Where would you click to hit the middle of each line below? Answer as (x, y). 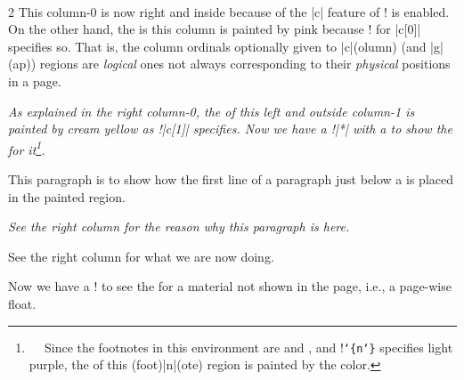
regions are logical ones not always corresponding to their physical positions (245, 64)
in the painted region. (67, 196)
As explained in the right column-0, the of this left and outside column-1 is (212, 111)
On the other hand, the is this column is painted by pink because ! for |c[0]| (215, 29)
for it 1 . (27, 148)
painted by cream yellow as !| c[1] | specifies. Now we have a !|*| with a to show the (230, 129)
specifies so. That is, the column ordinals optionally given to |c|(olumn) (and (217, 46)
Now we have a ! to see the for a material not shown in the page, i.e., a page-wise (230, 286)
